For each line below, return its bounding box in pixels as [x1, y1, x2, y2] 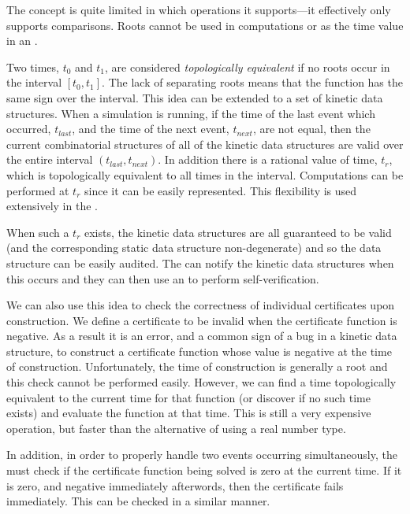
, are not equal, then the [252, 120, 371, 137]
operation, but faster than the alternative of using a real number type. [6, 420, 346, 436]
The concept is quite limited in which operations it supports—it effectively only [6, 2, 391, 17]
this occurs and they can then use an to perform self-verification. [6, 270, 319, 287]
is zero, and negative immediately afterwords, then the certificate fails [6, 477, 344, 494]
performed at [6, 182, 69, 198]
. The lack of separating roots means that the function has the [102, 74, 403, 91]
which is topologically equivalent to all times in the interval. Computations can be [6, 166, 404, 183]
